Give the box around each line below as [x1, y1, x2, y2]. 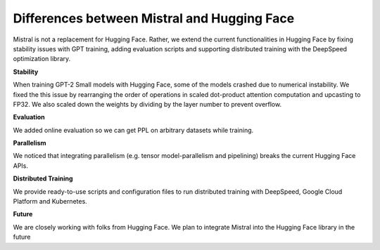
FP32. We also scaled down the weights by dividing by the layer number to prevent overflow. [13, 100, 281, 108]
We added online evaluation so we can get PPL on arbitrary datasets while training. [13, 126, 254, 134]
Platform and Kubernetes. [13, 197, 87, 206]
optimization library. [13, 55, 71, 63]
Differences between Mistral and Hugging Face [13, 11, 295, 26]
